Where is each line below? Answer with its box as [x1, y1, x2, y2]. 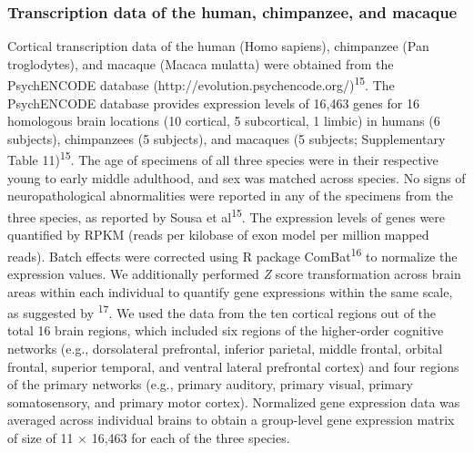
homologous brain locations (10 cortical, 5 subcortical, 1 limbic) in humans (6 [7, 111, 440, 130]
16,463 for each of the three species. [91, 427, 290, 447]
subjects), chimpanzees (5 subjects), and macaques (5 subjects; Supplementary [7, 129, 446, 148]
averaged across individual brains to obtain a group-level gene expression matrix [7, 410, 455, 429]
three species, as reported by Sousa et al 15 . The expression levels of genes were [7, 204, 446, 226]
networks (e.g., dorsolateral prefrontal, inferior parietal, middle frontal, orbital [7, 339, 443, 357]
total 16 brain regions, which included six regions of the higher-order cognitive [7, 321, 444, 340]
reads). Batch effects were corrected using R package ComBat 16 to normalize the [7, 243, 458, 265]
